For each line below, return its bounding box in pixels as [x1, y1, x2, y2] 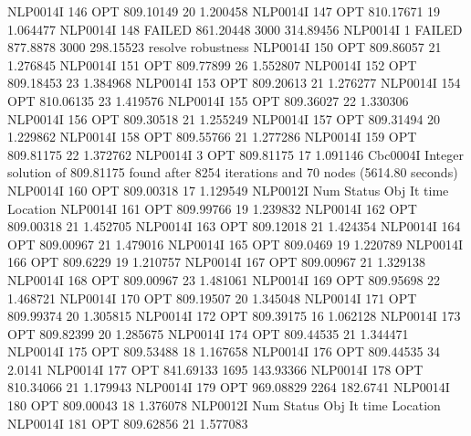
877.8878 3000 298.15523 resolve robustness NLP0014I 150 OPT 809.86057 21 [7, 37, 442, 57]
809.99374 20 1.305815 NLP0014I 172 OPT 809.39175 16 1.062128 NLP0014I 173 [7, 306, 461, 325]
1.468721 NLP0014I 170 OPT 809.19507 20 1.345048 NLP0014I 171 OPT [7, 288, 417, 307]
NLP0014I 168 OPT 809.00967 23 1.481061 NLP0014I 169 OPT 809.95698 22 [7, 270, 441, 289]
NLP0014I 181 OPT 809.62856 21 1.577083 [7, 413, 248, 432]
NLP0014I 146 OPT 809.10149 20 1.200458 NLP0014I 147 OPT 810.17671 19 [7, 2, 441, 20]
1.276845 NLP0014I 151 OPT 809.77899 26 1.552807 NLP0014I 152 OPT [7, 55, 417, 74]
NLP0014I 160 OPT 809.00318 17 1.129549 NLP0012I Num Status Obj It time [7, 180, 449, 199]
